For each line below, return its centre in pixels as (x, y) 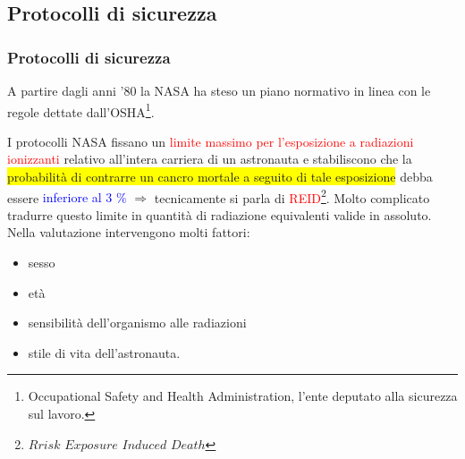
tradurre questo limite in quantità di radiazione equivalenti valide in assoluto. (220, 214)
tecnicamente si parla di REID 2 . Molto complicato (292, 196)
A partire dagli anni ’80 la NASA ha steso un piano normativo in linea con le (219, 90)
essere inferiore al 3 (60, 197)
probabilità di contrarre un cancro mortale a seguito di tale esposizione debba (220, 177)
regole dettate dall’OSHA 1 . (81, 110)
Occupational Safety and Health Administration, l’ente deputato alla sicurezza (243, 396)
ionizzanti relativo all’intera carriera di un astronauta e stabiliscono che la (210, 159)
